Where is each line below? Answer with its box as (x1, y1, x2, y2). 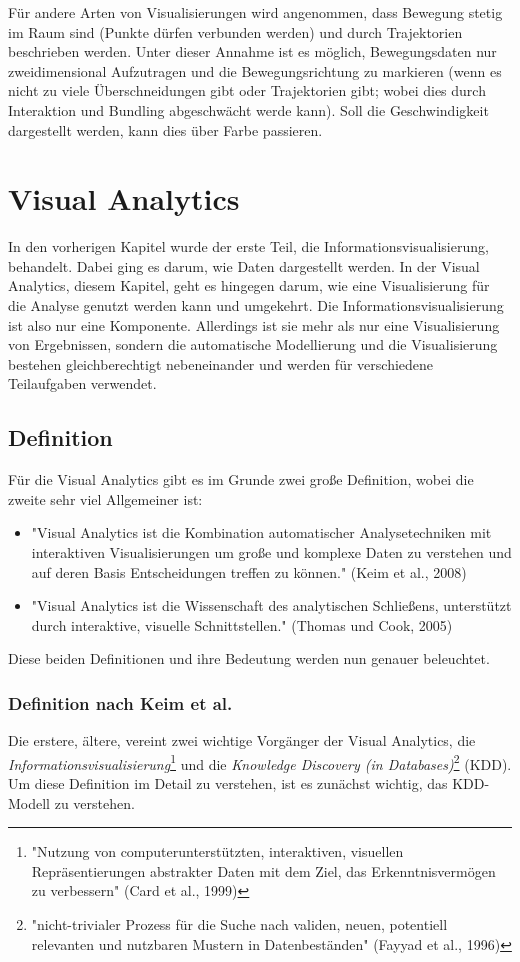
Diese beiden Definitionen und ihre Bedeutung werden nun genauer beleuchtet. (8, 648, 490, 669)
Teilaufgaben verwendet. (8, 373, 157, 394)
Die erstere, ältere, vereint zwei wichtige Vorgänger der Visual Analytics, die (8, 730, 476, 751)
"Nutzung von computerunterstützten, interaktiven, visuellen (31, 841, 404, 862)
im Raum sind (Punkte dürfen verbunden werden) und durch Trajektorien (8, 21, 463, 42)
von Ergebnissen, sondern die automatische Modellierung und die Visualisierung (8, 334, 498, 355)
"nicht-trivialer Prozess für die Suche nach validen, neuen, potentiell (31, 914, 448, 935)
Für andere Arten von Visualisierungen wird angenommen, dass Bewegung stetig (8, 2, 503, 22)
